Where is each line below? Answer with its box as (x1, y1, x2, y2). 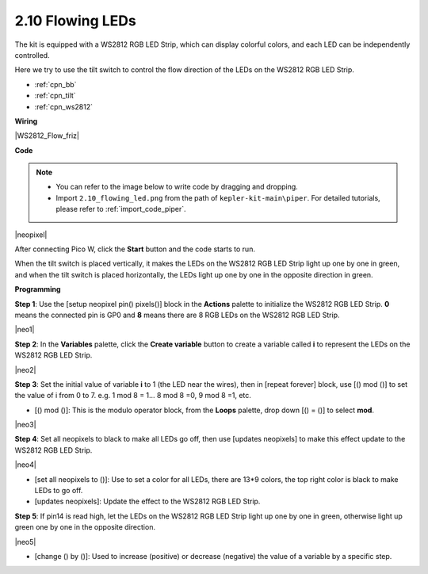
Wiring (14, 116, 38, 126)
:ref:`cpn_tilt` (34, 91, 76, 101)
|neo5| (14, 537, 36, 546)
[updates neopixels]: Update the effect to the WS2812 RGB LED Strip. (34, 496, 261, 507)
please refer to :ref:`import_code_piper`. (55, 205, 186, 214)
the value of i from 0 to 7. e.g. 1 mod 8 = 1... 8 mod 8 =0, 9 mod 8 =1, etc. (14, 391, 251, 400)
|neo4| (14, 460, 37, 469)
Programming (14, 285, 61, 294)
